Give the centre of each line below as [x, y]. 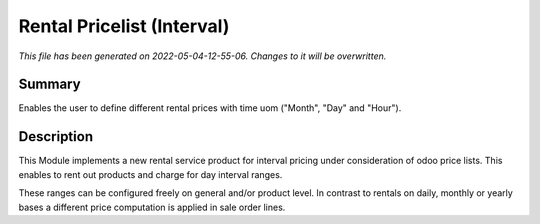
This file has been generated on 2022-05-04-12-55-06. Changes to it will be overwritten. [202, 56]
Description [56, 136]
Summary [49, 84]
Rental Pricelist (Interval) [124, 26]
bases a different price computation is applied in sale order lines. [152, 207]
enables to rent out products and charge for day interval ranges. [150, 174]
